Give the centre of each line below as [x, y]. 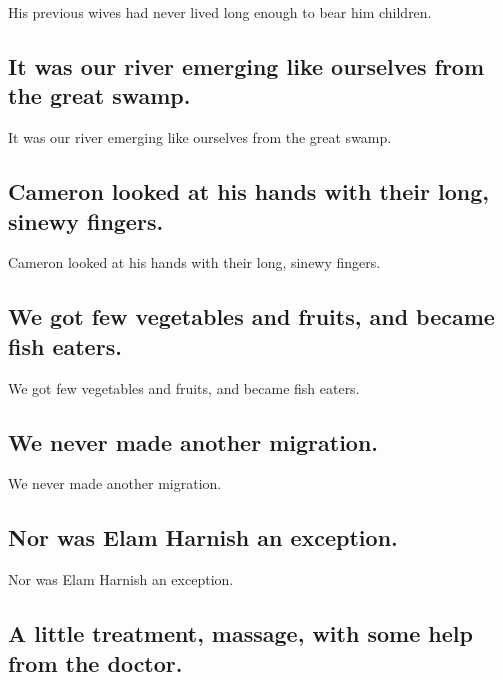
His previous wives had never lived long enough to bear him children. [220, 12]
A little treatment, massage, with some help [240, 633]
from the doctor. [95, 662]
